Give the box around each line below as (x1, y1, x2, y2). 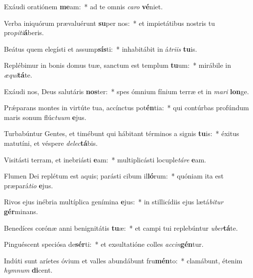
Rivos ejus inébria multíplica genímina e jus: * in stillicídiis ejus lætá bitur (4, 197, 224, 207)
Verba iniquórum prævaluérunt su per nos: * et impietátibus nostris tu (4, 18, 215, 28)
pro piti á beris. (4, 27, 44, 38)
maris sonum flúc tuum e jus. (4, 112, 86, 122)
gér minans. (4, 206, 38, 216)
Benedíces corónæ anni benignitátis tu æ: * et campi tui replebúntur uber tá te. (4, 222, 238, 233)
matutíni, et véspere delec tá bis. (4, 138, 98, 148)
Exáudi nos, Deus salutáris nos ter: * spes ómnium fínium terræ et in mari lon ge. (4, 86, 249, 96)
